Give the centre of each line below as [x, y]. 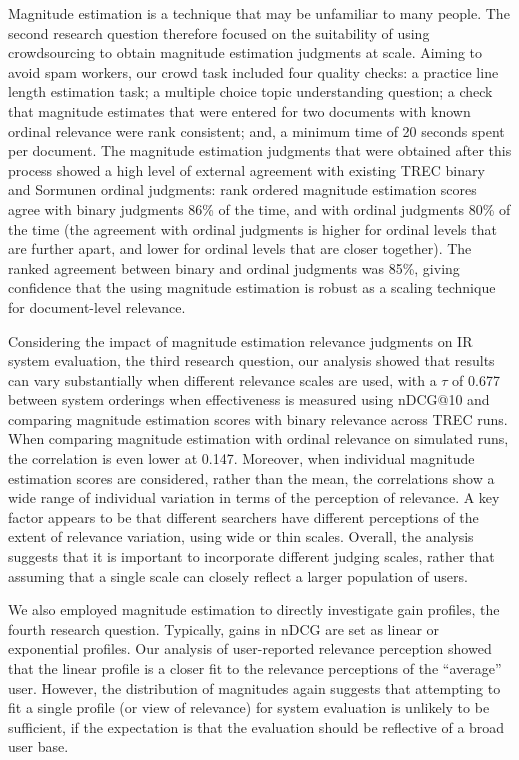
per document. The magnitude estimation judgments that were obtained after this [260, 150]
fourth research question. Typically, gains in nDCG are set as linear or [224, 628]
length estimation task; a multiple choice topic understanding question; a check [250, 91]
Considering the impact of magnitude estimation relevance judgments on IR [240, 340]
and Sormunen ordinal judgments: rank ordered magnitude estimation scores [242, 189]
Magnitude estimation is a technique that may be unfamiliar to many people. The [259, 13]
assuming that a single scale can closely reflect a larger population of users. [238, 575]
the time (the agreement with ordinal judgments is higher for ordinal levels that [252, 228]
